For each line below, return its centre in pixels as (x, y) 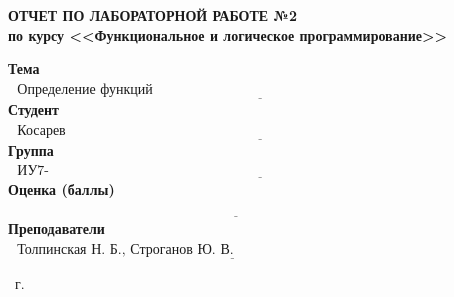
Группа (31, 149)
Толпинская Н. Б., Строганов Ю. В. (125, 249)
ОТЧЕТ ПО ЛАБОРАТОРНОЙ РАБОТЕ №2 (152, 15)
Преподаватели (56, 228)
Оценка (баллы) (61, 189)
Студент (33, 109)
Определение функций (85, 89)
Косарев (41, 130)
